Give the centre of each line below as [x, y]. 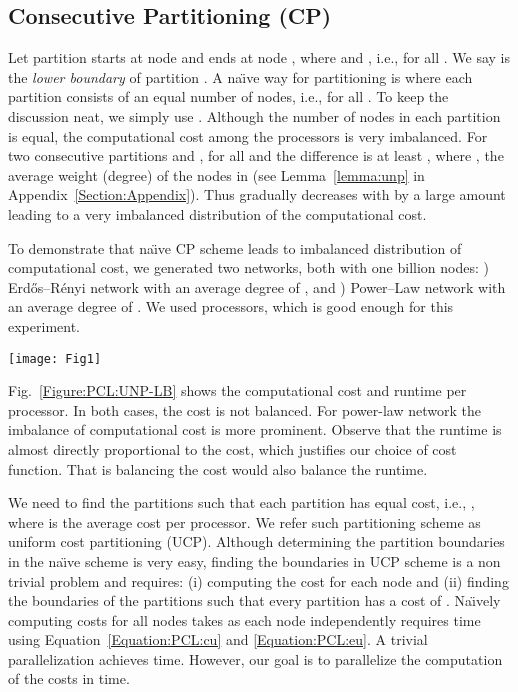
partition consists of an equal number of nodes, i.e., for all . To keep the [228, 96]
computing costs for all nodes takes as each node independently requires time [244, 619]
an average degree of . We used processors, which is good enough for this [231, 306]
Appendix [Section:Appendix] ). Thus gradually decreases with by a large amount [257, 194]
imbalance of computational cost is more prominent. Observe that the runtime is [255, 429]
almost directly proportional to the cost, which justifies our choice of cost [232, 448]
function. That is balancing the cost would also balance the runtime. [218, 468]
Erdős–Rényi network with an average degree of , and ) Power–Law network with [257, 286]
